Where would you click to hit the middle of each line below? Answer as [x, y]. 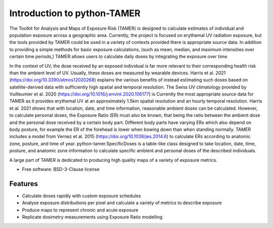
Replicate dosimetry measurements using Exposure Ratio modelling [92, 217]
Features [24, 184]
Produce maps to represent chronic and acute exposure [80, 210]
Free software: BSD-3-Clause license [61, 169]
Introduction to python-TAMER [75, 13]
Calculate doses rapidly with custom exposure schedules [81, 196]
